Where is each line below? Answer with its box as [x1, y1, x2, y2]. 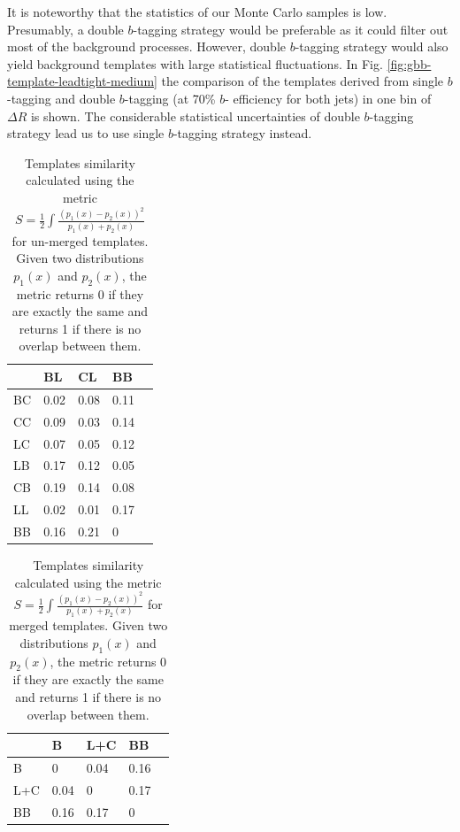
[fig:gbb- [387, 54, 432, 73]
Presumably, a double [7, 19, 124, 38]
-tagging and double [7, 89, 116, 107]
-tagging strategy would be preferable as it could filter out [133, 19, 448, 38]
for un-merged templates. [11, 231, 149, 250]
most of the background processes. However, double [7, 37, 287, 56]
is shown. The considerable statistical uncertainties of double [30, 106, 360, 125]
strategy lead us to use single [7, 124, 165, 143]
